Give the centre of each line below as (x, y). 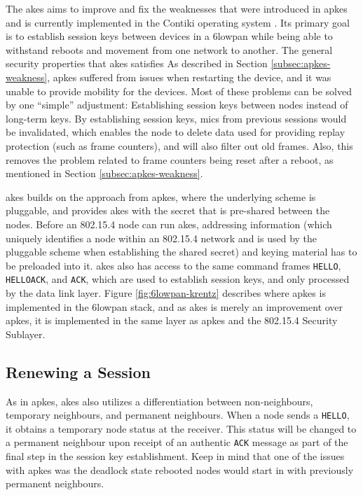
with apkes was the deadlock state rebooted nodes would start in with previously (180, 469)
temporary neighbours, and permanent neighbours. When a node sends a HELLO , (178, 415)
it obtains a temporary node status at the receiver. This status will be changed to (181, 428)
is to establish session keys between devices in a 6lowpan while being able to (169, 36)
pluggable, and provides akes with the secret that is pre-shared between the (168, 210)
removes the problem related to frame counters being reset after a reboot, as (170, 159)
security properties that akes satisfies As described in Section (137, 63)
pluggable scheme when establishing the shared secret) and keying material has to (181, 252)
